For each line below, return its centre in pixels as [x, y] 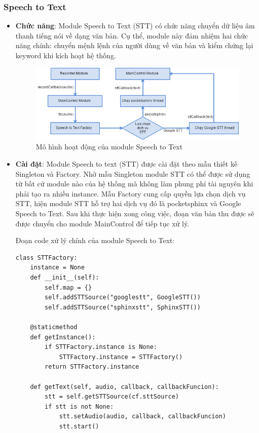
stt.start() [79, 426]
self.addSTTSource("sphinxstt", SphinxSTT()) [123, 307]
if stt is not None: [79, 406]
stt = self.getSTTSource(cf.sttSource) [112, 397]
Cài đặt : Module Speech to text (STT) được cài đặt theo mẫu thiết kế [126, 164]
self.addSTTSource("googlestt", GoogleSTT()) [123, 298]
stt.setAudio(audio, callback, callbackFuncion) [143, 417]
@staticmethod [54, 327]
